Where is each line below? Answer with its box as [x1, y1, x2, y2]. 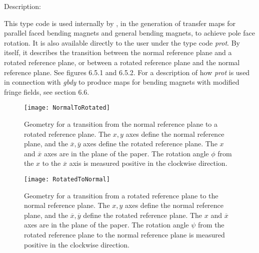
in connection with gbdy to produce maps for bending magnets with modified [4, 77, 239, 87]
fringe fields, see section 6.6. [4, 86, 89, 97]
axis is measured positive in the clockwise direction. [69, 158, 227, 168]
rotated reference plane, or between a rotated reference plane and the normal [4, 57, 240, 67]
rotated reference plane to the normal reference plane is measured [24, 229, 225, 239]
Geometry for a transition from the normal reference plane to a [24, 119, 218, 129]
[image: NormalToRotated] [24, 104, 110, 112]
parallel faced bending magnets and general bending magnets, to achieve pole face [4, 28, 255, 38]
